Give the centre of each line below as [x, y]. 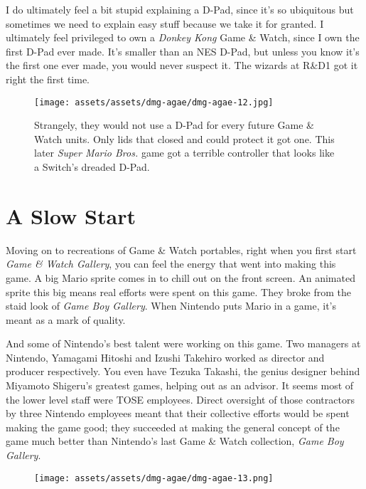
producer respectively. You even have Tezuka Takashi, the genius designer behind [183, 371]
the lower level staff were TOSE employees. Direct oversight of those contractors [180, 399]
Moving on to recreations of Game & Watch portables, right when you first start [181, 249]
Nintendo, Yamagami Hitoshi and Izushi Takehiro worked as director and [165, 357]
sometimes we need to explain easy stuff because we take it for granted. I [165, 23]
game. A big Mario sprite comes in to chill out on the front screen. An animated [181, 277]
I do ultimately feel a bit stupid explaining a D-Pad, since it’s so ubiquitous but [180, 9]
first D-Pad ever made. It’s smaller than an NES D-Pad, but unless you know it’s [183, 51]
